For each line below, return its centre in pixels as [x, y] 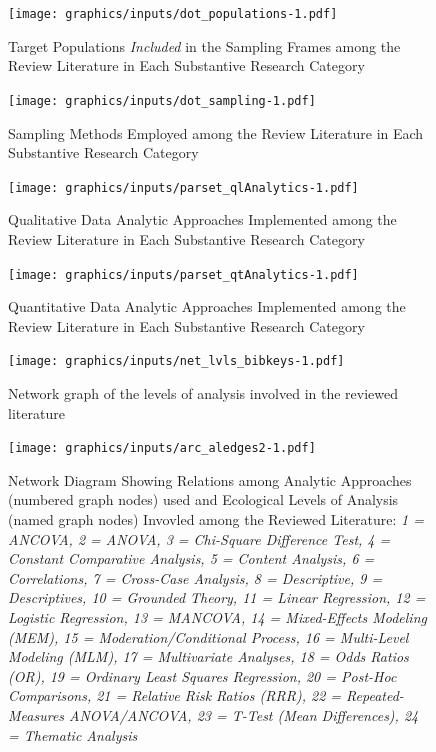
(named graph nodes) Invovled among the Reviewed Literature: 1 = [216, 519]
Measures [36, 715]
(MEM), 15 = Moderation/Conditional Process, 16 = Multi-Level [208, 636]
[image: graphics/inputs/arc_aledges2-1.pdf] [162, 448]
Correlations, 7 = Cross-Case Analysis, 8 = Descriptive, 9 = [195, 577]
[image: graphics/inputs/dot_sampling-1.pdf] [162, 100]
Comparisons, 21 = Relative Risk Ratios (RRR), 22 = [175, 695]
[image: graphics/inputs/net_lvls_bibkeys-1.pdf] [176, 361]
